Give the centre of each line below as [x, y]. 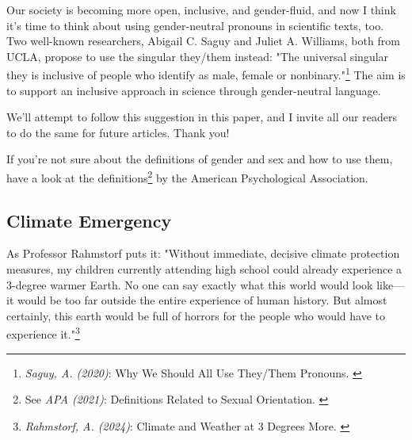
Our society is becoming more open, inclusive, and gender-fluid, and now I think [201, 10]
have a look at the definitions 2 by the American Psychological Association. [187, 176]
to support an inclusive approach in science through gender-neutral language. [194, 90]
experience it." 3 [43, 333]
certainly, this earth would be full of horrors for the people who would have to [196, 315]
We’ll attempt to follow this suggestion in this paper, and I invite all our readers [202, 117]
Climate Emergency [89, 220]
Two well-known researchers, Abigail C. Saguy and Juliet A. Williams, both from [203, 41]
